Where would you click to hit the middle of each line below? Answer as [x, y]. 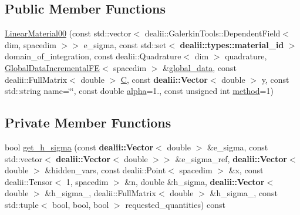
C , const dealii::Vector [164, 79]
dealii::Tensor [29, 181]
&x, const [246, 170]
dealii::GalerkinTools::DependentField [213, 33]
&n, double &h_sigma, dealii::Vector [195, 181]
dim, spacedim [31, 44]
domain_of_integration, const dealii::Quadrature [93, 56]
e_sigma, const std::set [125, 44]
